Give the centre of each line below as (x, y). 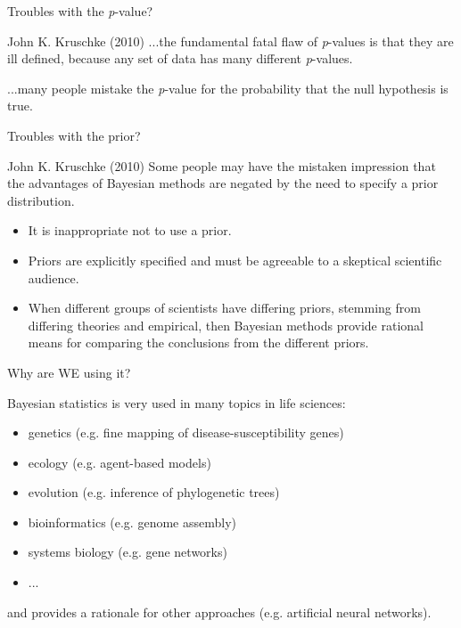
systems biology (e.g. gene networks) (128, 552)
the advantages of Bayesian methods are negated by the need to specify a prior (223, 183)
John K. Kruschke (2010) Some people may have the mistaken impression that (222, 165)
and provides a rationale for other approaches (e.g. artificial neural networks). (219, 612)
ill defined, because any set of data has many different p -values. (180, 58)
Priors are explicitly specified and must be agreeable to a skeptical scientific (235, 260)
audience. (54, 277)
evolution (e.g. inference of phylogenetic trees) (154, 492)
